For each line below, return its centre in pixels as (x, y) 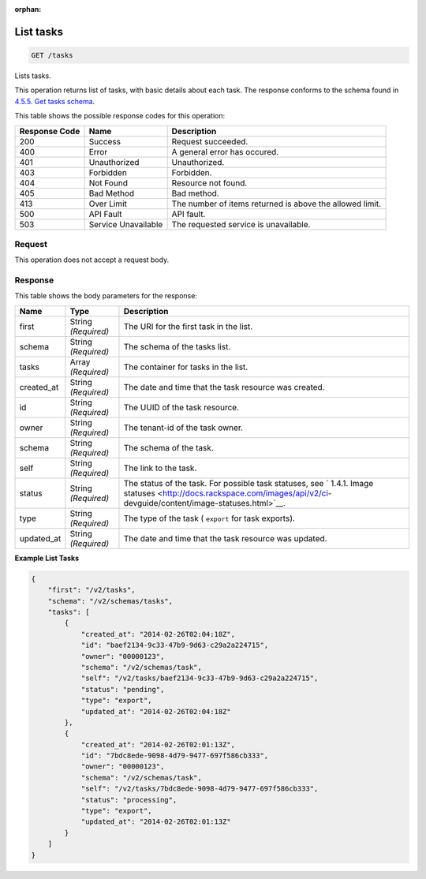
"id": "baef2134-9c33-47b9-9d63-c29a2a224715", (175, 645)
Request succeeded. (210, 141)
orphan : (28, 9)
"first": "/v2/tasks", (92, 590)
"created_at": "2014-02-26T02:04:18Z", (158, 634)
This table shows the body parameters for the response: (106, 296)
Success (105, 141)
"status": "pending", (123, 689)
